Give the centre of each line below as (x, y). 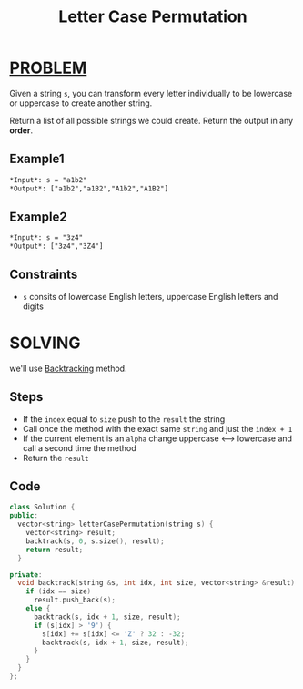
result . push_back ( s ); (75, 600)
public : (24, 516)
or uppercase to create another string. (81, 103)
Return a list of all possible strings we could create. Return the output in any (151, 120)
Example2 (38, 216)
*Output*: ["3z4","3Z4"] (56, 247)
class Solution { (42, 508)
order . (21, 130)
